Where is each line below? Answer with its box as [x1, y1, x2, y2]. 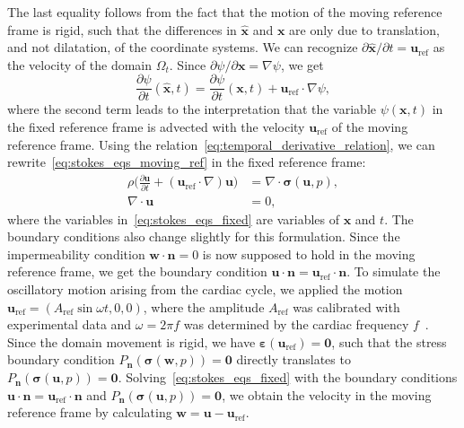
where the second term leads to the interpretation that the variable [7, 100, 376, 118]
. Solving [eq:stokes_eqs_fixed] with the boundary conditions [118, 368, 458, 387]
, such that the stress [331, 332, 447, 351]
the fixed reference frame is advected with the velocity [7, 118, 305, 136]
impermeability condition [7, 244, 145, 263]
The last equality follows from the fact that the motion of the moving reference [7, 3, 442, 21]
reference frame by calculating [7, 403, 172, 422]
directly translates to [236, 350, 351, 369]
